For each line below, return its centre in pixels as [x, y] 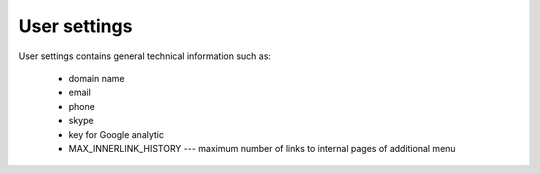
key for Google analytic [116, 134]
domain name [96, 78]
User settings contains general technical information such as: [145, 56]
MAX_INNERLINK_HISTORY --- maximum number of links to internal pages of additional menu [262, 148]
